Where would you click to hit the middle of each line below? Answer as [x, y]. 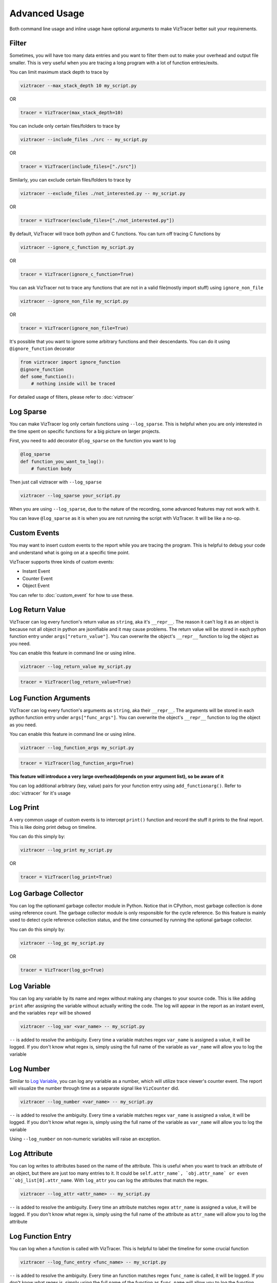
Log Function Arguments [50, 698]
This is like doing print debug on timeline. [53, 827]
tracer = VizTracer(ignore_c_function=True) [77, 274]
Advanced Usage [47, 13]
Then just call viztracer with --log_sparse [56, 482]
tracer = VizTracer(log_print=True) [66, 877]
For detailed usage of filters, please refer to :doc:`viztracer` [72, 397]
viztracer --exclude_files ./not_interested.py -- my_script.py [103, 193]
